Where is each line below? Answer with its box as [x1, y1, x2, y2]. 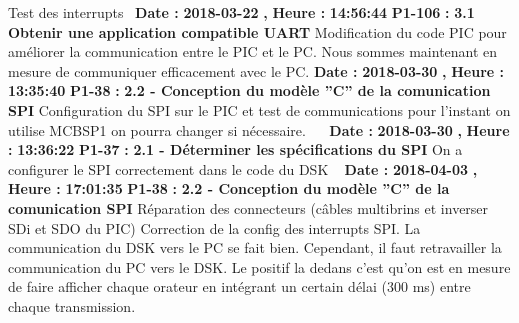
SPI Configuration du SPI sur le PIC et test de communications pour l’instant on [8, 99, 511, 120]
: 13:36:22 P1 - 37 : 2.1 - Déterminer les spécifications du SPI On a [8, 139, 463, 160]
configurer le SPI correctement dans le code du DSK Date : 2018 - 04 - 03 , [8, 158, 478, 179]
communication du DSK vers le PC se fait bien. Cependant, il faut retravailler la [8, 237, 502, 258]
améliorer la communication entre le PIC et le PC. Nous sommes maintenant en [8, 41, 498, 62]
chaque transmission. [8, 295, 136, 316]
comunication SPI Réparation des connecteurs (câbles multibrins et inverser [8, 197, 489, 218]
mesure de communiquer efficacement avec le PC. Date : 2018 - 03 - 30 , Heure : [8, 60, 505, 81]
